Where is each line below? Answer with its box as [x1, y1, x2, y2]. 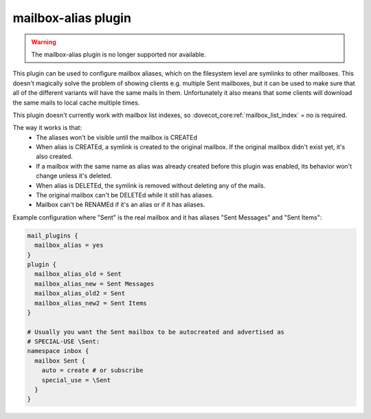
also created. [36, 152, 74, 161]
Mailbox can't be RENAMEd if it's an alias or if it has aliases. [36, 200, 205, 209]
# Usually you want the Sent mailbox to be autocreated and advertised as [27, 327, 285, 336]
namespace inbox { [27, 347, 89, 355]
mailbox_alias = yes [34, 241, 104, 249]
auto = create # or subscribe [41, 367, 144, 374]
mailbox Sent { [34, 356, 86, 365]
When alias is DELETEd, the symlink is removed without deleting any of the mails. [36, 181, 266, 189]
